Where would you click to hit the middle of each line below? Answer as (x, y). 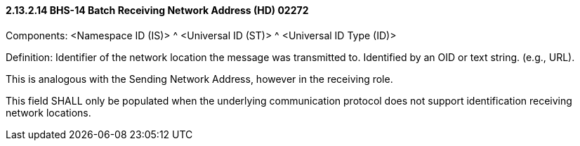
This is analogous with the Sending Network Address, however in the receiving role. (199, 79)
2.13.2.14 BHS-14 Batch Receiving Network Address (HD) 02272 (157, 10)
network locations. (48, 112)
